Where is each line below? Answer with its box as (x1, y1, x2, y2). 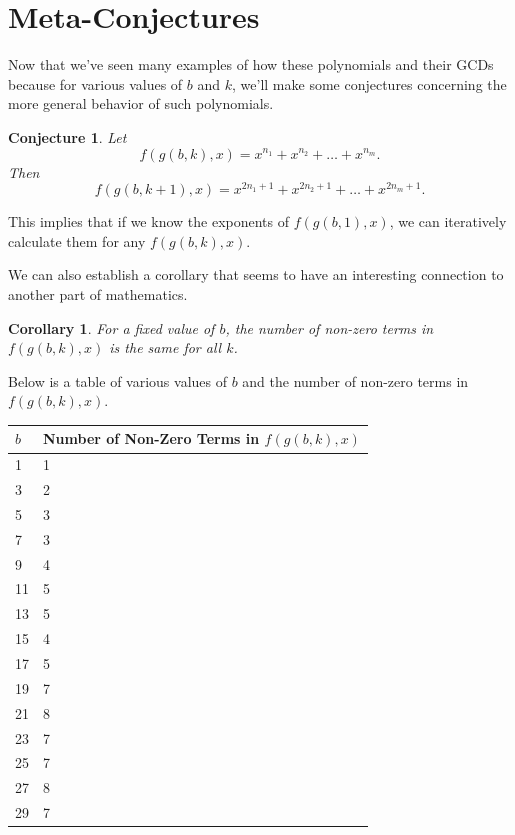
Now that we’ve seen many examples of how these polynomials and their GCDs (8, 54, 494, 75)
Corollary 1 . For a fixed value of (8, 317, 215, 338)
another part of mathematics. (8, 283, 188, 304)
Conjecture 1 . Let (8, 126, 127, 147)
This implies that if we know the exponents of (8, 211, 289, 232)
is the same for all (109, 337, 222, 358)
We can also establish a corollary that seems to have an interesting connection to (8, 264, 504, 285)
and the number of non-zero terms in (242, 370, 469, 391)
